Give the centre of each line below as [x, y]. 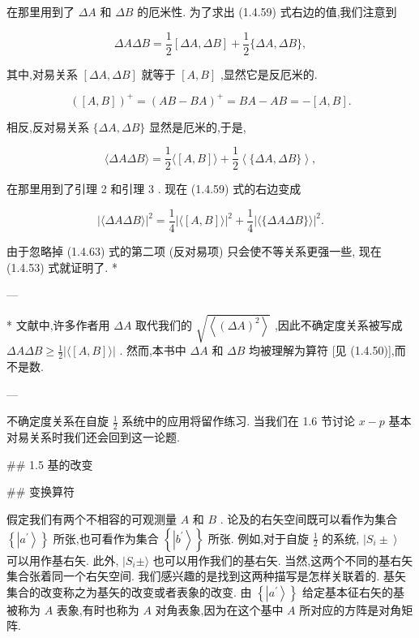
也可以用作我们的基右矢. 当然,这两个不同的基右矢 [283, 560]
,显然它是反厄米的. [269, 73]
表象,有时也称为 [98, 609]
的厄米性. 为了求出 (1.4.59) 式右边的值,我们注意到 [267, 11]
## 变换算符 [41, 491]
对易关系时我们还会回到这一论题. [93, 437]
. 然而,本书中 [153, 350]
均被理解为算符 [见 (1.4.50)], [322, 350]
